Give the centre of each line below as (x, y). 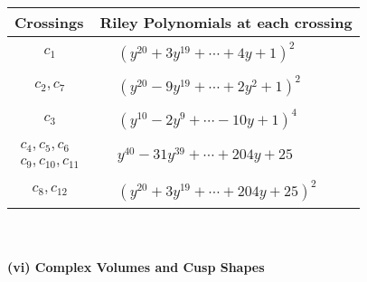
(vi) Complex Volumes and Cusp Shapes (136, 267)
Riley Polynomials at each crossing (226, 22)
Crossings (49, 22)
